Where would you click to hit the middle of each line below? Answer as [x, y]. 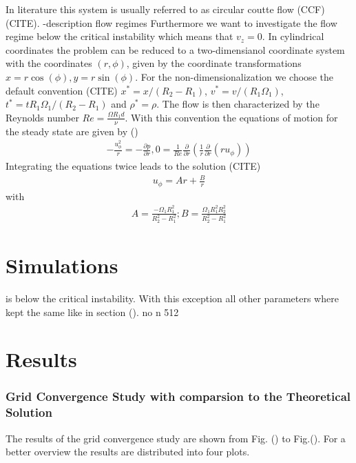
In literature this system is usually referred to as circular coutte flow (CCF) [165, 9]
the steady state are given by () [72, 131]
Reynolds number [42, 117]
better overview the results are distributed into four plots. [128, 452]
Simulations [62, 265]
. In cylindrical [293, 36]
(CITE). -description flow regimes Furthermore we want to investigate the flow [171, 22]
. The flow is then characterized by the [238, 104]
